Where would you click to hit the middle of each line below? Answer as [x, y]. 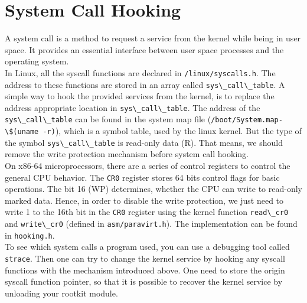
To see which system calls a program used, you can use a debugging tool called [147, 247]
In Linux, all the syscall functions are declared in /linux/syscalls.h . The [140, 72]
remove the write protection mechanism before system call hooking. [127, 154]
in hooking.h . [30, 235]
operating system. [37, 61]
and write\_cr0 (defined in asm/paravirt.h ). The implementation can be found [151, 224]
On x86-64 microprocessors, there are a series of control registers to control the [148, 166]
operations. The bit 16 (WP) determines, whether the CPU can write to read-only [153, 189]
